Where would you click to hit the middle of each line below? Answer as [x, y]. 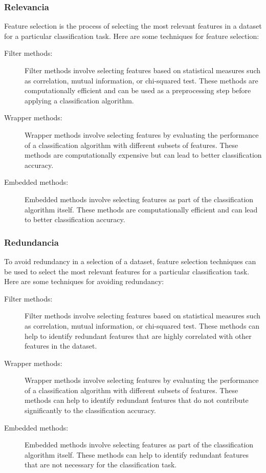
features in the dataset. [61, 346]
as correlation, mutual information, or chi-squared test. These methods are [141, 80]
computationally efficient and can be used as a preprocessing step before [138, 90]
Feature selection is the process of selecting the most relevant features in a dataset [133, 26]
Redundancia [31, 242]
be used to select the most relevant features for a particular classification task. [127, 271]
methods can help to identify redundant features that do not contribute [137, 400]
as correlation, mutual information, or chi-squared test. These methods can [142, 325]
